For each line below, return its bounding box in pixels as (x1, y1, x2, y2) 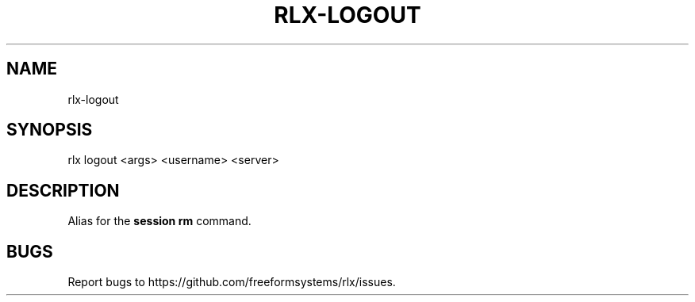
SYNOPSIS (6, 120, 93, 140)
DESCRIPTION (6, 180, 120, 201)
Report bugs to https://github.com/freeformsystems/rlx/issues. (67, 275, 396, 289)
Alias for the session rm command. (67, 214, 252, 228)
